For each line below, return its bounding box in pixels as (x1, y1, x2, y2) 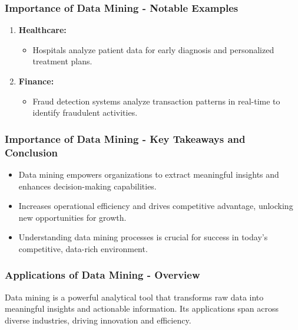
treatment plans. (32, 55, 92, 67)
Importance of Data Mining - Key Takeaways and (5, 131, 246, 146)
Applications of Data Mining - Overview (5, 267, 200, 282)
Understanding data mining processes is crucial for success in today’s (18, 231, 268, 243)
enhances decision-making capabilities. (18, 179, 157, 192)
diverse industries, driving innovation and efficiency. (5, 313, 191, 326)
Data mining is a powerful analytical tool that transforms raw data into (5, 290, 264, 303)
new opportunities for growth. (18, 211, 127, 223)
